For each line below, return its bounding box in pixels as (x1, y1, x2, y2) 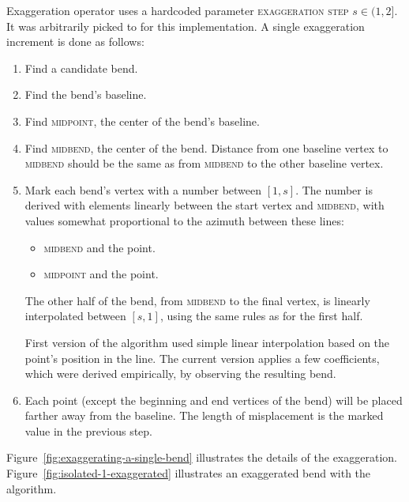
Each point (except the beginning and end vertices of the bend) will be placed (24, 391, 403, 408)
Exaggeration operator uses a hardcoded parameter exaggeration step (6, 2, 349, 18)
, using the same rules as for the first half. (159, 308, 363, 324)
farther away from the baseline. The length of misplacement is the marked (24, 407, 384, 424)
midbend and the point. (43, 239, 156, 255)
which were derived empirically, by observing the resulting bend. (24, 365, 336, 382)
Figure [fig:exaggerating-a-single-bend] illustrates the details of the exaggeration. (6, 449, 397, 466)
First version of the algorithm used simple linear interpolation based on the (24, 334, 390, 350)
